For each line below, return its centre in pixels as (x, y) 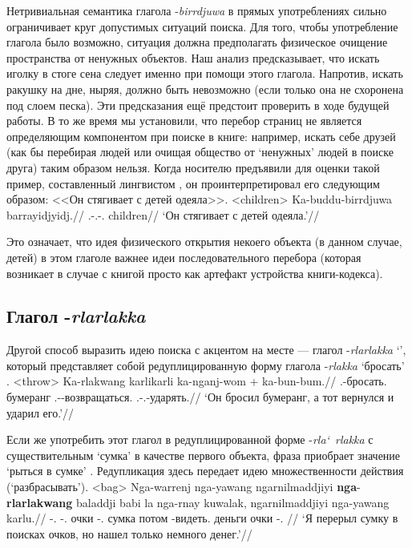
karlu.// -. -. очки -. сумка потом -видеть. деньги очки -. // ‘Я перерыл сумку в (202, 518)
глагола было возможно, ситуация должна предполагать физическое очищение (197, 42)
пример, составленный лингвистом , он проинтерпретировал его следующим (193, 183)
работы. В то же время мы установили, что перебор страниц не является (184, 121)
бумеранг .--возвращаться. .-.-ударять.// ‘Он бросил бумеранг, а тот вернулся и (200, 397)
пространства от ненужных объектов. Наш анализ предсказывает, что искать (193, 57)
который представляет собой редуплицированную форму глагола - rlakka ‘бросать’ (206, 365)
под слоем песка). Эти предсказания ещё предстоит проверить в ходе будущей (198, 105)
